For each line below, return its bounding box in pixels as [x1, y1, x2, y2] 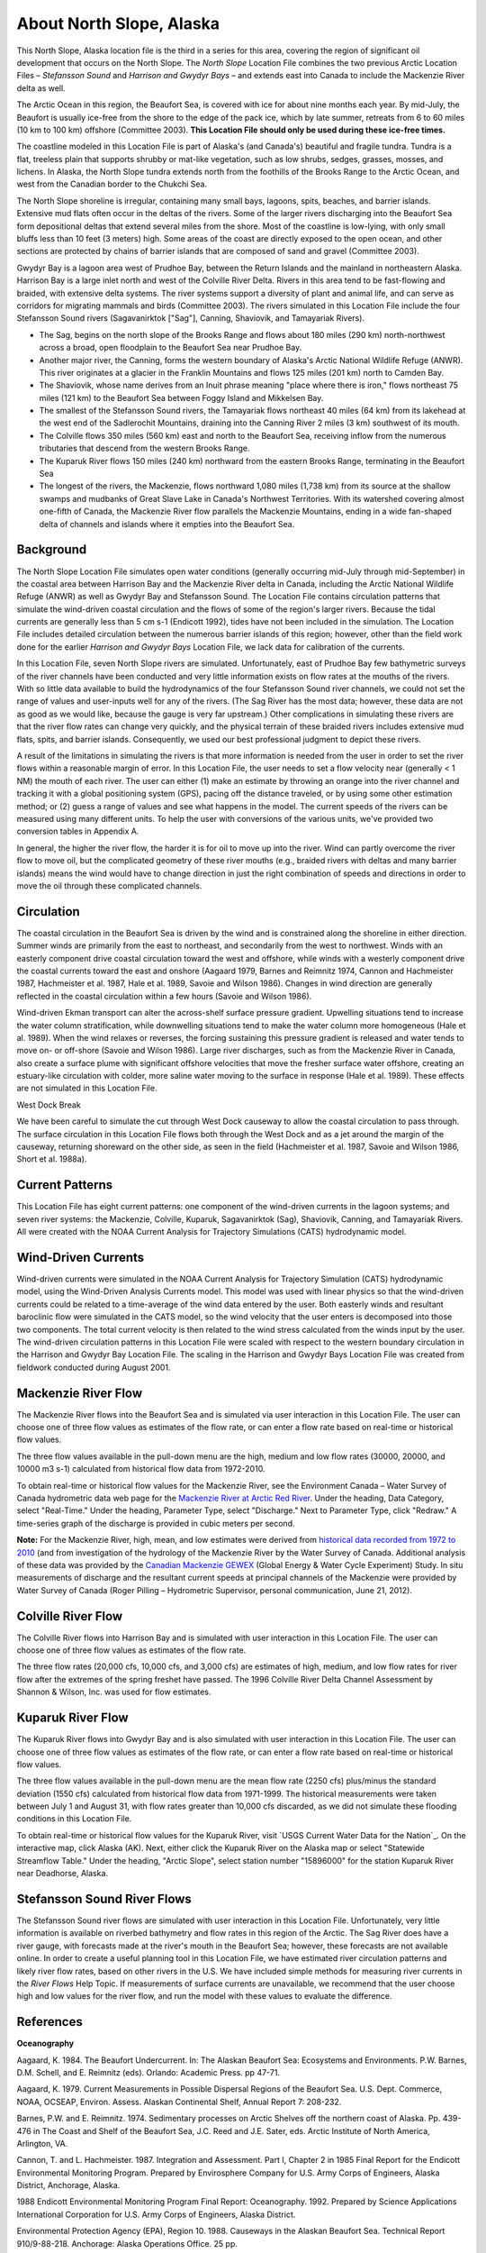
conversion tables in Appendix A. [16, 825, 139, 837]
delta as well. [16, 82, 67, 94]
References [16, 2014, 83, 2030]
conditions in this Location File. [16, 1813, 132, 1824]
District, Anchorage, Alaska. [16, 2180, 121, 2191]
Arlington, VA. [16, 2138, 68, 2148]
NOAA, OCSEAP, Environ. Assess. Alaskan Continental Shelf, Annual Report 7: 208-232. [16, 2096, 342, 2107]
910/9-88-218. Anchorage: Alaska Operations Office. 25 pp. [16, 2238, 238, 2248]
